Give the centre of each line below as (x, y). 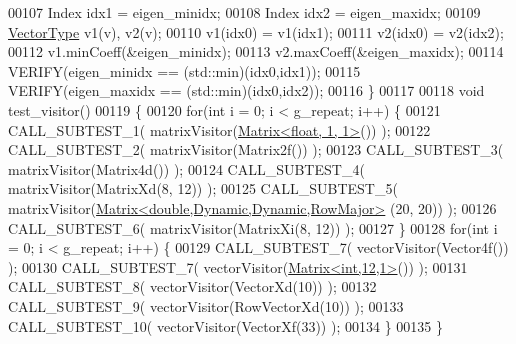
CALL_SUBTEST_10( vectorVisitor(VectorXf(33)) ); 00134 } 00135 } (225, 325)
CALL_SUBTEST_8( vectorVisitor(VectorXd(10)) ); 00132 (192, 286)
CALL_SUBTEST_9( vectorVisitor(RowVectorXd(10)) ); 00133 (206, 305)
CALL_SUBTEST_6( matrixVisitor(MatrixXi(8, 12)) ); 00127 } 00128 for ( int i (253, 227)
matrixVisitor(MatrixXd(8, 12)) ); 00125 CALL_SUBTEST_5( (203, 188)
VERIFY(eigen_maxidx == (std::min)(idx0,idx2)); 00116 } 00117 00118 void (246, 90)
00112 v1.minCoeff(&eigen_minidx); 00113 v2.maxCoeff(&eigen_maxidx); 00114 (256, 51)
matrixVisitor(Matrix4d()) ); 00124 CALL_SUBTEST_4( (186, 168)
